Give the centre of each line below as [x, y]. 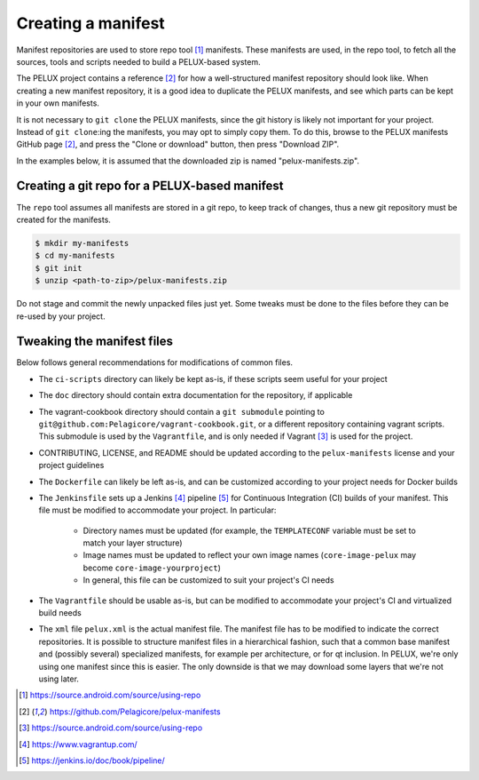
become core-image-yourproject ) [152, 568]
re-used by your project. [61, 316]
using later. [59, 679]
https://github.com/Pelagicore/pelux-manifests [135, 712]
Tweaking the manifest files [94, 342]
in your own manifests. [58, 103]
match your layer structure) [133, 543]
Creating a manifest [91, 23]
